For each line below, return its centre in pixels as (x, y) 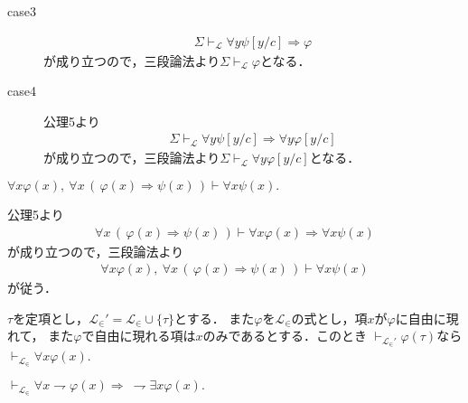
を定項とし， (51, 318)
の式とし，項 (329, 318)
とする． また (215, 318)
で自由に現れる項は (139, 336)
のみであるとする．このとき (285, 336)
